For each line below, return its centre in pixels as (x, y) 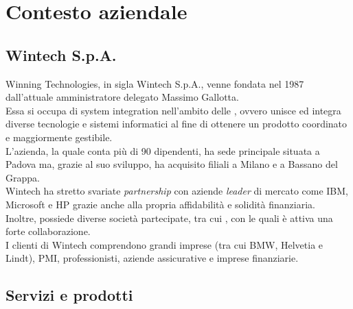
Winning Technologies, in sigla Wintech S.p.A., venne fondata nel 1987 (155, 83)
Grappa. (23, 177)
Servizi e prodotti (69, 295)
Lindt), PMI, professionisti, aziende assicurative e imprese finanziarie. (152, 258)
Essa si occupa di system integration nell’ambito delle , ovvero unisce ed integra (173, 110)
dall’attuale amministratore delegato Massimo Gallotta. (122, 97)
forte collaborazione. (48, 231)
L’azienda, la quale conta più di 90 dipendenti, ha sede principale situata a (163, 150)
